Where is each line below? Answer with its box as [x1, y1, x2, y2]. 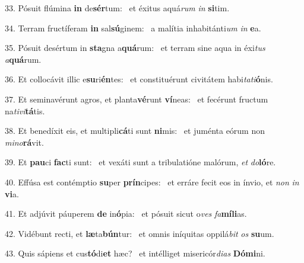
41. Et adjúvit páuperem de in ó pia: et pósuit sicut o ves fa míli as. [5, 207, 247, 220]
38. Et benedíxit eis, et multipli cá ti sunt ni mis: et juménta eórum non [5, 124, 265, 137]
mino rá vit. [5, 136, 44, 148]
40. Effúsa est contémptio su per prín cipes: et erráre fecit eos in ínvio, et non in [5, 175, 299, 188]
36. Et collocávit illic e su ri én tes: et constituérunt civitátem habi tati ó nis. [5, 73, 273, 85]
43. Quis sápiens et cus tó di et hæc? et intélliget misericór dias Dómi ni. [5, 247, 265, 259]
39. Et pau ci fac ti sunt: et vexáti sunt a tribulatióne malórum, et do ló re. [5, 156, 276, 168]
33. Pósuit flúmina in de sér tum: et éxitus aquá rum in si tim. [5, 2, 230, 14]
